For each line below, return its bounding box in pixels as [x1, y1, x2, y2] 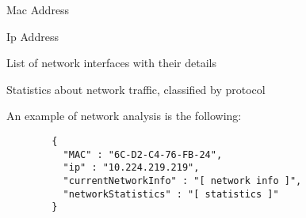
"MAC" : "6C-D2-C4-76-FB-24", [63, 148, 223, 160]
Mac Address [6, 2, 70, 17]
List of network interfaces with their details [6, 54, 216, 71]
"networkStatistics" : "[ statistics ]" [63, 188, 279, 200]
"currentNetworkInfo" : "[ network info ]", [63, 175, 302, 186]
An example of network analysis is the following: [6, 107, 242, 124]
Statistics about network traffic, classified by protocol [6, 81, 266, 97]
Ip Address [6, 28, 59, 44]
